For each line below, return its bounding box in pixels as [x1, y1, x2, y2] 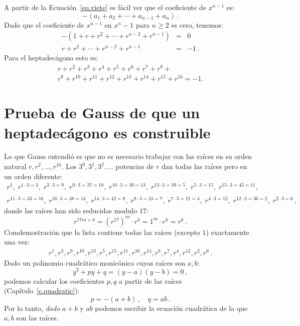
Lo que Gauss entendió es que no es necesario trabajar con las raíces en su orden [4, 151, 252, 161]
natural [4, 161, 27, 172]
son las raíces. [16, 312, 59, 323]
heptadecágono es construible [4, 122, 211, 142]
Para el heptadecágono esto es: [4, 52, 98, 63]
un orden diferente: [4, 171, 62, 181]
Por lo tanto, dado [4, 302, 60, 313]
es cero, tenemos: [171, 19, 224, 30]
